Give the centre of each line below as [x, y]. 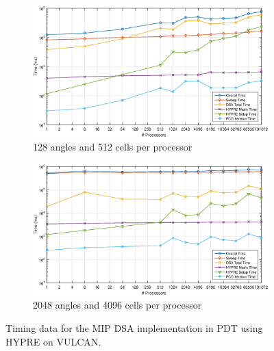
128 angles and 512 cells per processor [113, 147]
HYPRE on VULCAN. [53, 341]
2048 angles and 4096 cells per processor [117, 305]
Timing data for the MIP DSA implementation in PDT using [134, 328]
